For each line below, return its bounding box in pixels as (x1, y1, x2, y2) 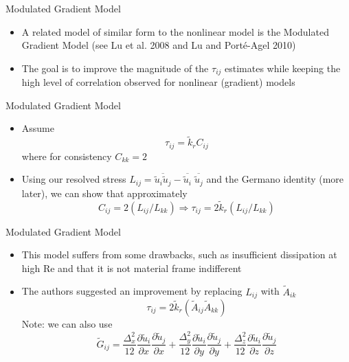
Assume (21, 121, 54, 135)
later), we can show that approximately (21, 185, 188, 200)
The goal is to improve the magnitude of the (21, 60, 209, 75)
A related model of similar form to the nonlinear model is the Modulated (21, 24, 329, 38)
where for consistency (21, 148, 112, 163)
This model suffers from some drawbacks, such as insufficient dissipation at (21, 247, 337, 262)
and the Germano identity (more (206, 172, 344, 186)
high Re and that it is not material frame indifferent (21, 260, 242, 275)
